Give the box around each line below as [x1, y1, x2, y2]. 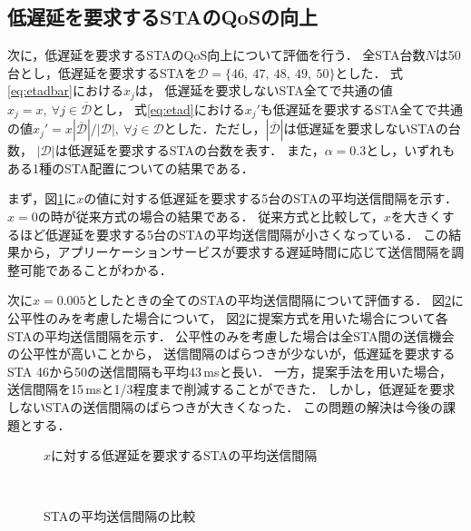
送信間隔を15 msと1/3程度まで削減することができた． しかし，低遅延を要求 [7, 379, 456, 398]
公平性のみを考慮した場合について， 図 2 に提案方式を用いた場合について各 [7, 309, 448, 328]
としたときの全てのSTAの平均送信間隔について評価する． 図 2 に [85, 290, 465, 310]
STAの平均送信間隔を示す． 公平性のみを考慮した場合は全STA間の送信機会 [7, 326, 455, 345]
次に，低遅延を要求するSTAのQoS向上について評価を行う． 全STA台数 [7, 45, 426, 64]
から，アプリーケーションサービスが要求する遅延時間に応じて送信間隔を [19, 242, 452, 261]
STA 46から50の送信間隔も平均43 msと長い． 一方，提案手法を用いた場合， [7, 361, 453, 380]
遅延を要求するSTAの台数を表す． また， [80, 141, 325, 160]
